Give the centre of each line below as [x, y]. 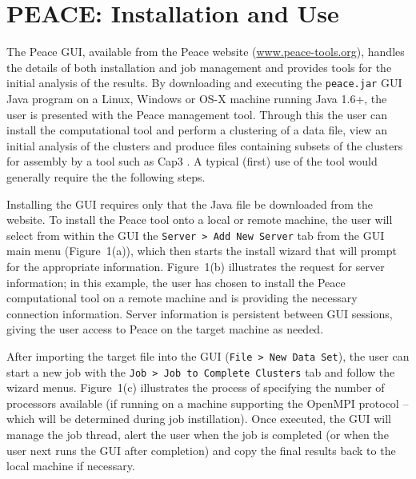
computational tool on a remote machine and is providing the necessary [182, 298]
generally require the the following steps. [106, 176]
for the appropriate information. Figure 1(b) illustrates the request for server [196, 266]
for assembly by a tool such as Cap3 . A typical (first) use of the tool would [192, 161]
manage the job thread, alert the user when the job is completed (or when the [198, 435]
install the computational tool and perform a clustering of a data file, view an [197, 130]
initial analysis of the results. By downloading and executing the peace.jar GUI [204, 83]
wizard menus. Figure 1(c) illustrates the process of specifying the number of [196, 387]
